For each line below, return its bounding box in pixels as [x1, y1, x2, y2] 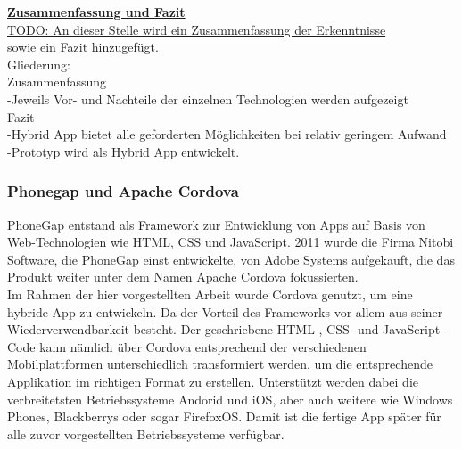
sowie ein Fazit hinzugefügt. [7, 37, 159, 56]
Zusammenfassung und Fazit [7, 3, 186, 20]
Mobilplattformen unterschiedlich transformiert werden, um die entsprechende [7, 355, 433, 373]
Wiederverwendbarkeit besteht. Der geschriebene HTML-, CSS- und [7, 320, 379, 339]
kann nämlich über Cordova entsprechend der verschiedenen [39, 337, 367, 355]
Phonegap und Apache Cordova [7, 180, 239, 202]
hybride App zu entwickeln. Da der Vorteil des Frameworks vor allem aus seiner [7, 302, 443, 321]
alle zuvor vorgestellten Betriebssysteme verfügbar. [7, 424, 285, 443]
